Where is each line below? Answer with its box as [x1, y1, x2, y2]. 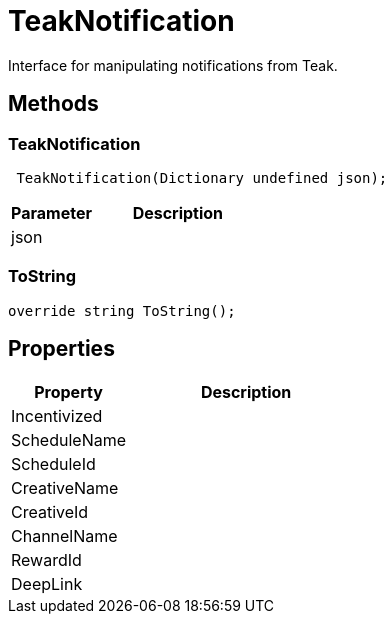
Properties [8, 336, 115, 362]
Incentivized [11, 405, 103, 426]
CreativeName [11, 477, 119, 498]
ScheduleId [11, 453, 96, 474]
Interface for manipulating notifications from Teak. [8, 56, 338, 74]
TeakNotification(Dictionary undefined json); [16, 169, 388, 186]
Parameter [11, 202, 92, 223]
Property [34, 381, 103, 402]
